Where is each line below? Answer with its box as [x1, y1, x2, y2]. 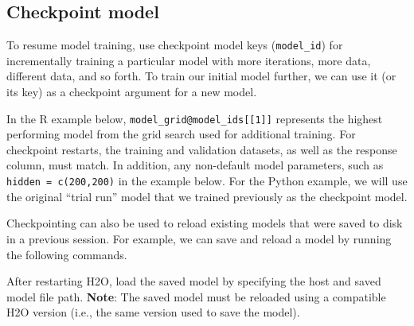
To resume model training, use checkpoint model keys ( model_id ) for [6, 37, 343, 53]
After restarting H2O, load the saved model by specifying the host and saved [6, 273, 381, 289]
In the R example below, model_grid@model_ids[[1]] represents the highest [6, 110, 383, 126]
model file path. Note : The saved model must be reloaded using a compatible [6, 288, 386, 305]
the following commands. [6, 246, 127, 262]
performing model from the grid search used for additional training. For [6, 126, 356, 142]
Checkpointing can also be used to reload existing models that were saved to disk [6, 215, 403, 231]
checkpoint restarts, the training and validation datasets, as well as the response [6, 141, 397, 157]
